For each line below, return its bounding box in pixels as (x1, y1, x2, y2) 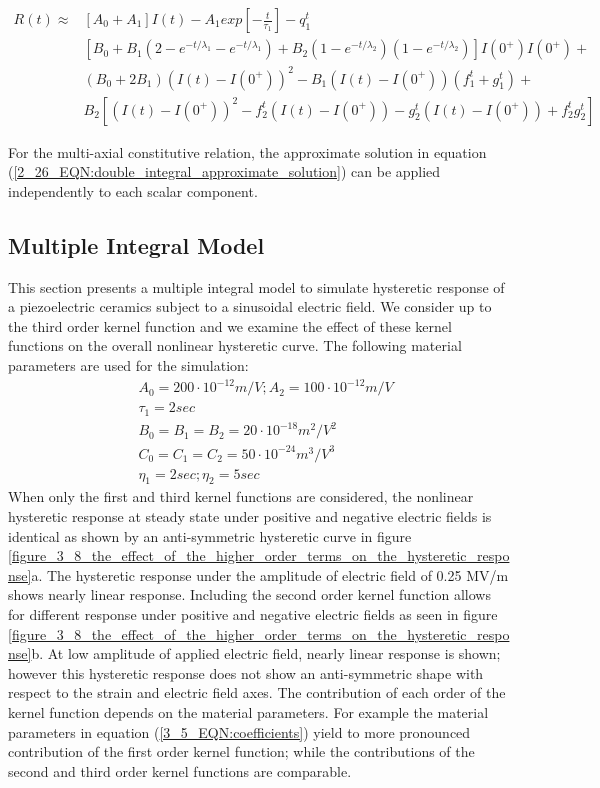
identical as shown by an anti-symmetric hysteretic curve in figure (8, 525, 412, 546)
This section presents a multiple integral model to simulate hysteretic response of (8, 276, 505, 297)
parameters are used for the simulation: (8, 354, 249, 375)
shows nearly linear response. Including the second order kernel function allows (8, 584, 491, 605)
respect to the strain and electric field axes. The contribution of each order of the (8, 682, 506, 703)
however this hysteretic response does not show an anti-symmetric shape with (8, 662, 484, 683)
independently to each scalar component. (8, 180, 258, 201)
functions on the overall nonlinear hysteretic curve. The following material (8, 335, 462, 356)
